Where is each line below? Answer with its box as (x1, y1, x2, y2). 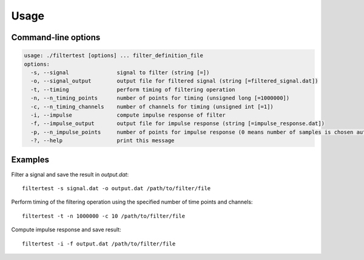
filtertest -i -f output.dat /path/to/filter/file (22, 240, 176, 247)
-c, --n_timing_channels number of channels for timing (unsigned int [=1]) (30, 103, 274, 110)
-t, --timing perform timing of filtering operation (30, 86, 235, 93)
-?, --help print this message (30, 137, 175, 144)
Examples (11, 155, 50, 165)
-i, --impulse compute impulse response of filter (30, 111, 226, 118)
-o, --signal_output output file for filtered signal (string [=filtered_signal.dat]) (30, 78, 318, 84)
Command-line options (11, 32, 101, 43)
